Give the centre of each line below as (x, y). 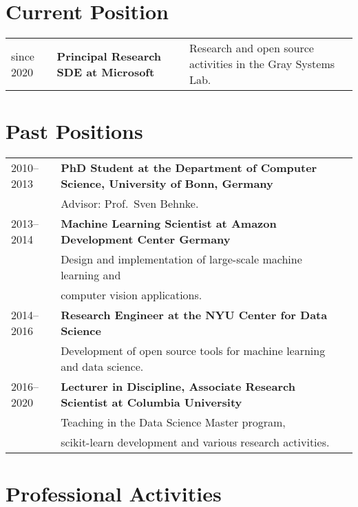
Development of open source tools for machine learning (193, 351)
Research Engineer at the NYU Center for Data (194, 315)
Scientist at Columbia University (151, 402)
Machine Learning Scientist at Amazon (169, 224)
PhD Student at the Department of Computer (189, 168)
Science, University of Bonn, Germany (167, 184)
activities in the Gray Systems (262, 64)
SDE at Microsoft (106, 72)
